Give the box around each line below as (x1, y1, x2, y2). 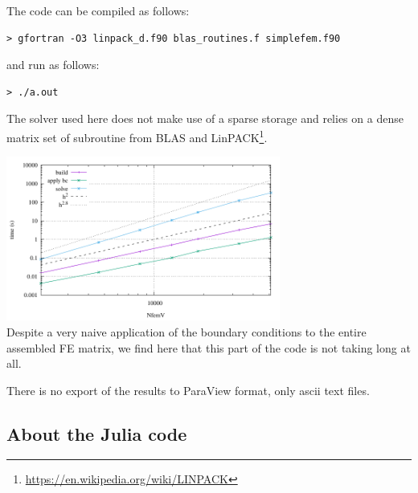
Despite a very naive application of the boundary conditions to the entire (6, 323, 367, 340)
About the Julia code (6, 421, 187, 446)
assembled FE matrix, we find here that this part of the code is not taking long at (6, 339, 411, 356)
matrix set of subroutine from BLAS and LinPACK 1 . (6, 126, 268, 145)
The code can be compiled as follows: (6, 2, 190, 18)
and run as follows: (6, 56, 100, 73)
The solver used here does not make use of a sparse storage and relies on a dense (6, 110, 404, 127)
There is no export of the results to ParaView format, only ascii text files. (6, 381, 370, 398)
